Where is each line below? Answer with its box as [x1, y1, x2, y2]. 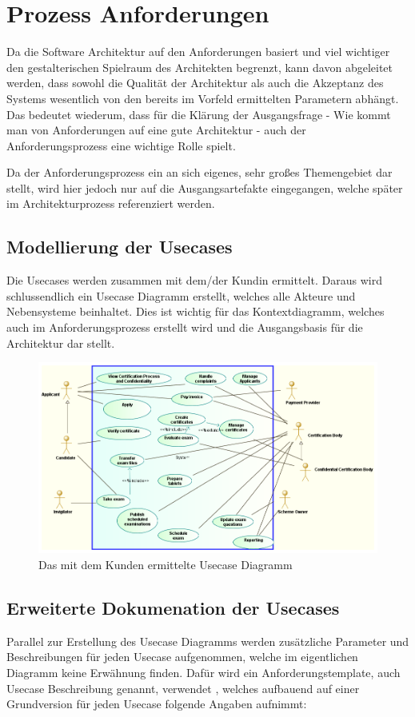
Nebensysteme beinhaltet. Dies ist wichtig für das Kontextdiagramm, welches [6, 303, 385, 320]
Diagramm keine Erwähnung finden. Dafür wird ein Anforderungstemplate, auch [6, 663, 401, 680]
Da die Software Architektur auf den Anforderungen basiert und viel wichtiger [6, 43, 390, 60]
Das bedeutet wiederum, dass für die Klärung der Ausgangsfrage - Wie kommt [6, 106, 391, 122]
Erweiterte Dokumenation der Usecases [6, 595, 340, 619]
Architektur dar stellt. [6, 334, 115, 351]
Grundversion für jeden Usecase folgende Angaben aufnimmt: [6, 695, 307, 712]
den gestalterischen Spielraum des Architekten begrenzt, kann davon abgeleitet [6, 58, 393, 75]
